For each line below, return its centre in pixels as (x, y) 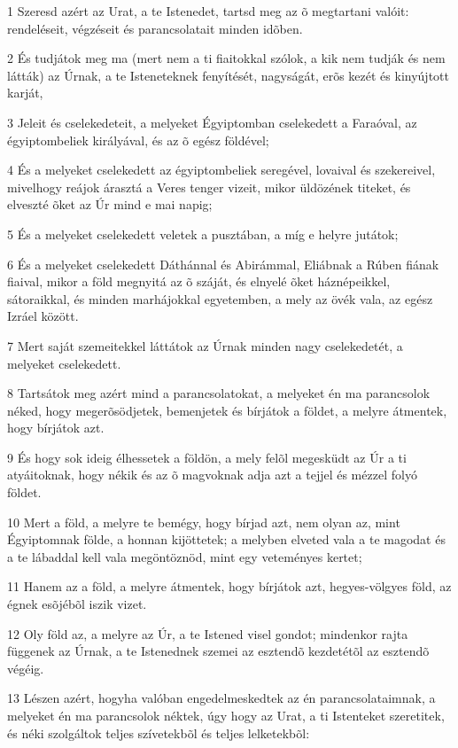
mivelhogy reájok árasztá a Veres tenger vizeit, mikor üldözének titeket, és (209, 187)
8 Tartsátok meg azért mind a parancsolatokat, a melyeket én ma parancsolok (219, 393)
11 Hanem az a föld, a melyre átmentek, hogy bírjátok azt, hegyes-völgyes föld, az (229, 586)
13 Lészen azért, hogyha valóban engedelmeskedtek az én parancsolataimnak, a (221, 698)
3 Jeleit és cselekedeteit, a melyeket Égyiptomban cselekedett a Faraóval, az (212, 122)
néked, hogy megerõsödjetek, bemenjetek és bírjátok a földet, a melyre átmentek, (227, 410)
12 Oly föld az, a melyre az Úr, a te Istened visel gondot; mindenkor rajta (208, 633)
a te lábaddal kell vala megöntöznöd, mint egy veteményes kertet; (185, 556)
